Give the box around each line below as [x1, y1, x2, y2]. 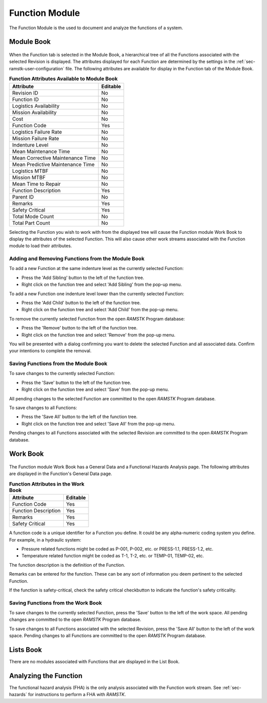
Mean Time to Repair [12, 180, 61, 187]
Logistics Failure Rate [12, 128, 62, 135]
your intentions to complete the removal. [9, 348, 91, 354]
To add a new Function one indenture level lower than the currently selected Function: [9, 290, 184, 297]
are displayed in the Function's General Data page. [9, 471, 112, 477]
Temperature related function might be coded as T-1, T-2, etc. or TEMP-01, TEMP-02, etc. [21, 553, 204, 559]
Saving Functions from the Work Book [9, 599, 102, 606]
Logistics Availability [12, 102, 60, 109]
